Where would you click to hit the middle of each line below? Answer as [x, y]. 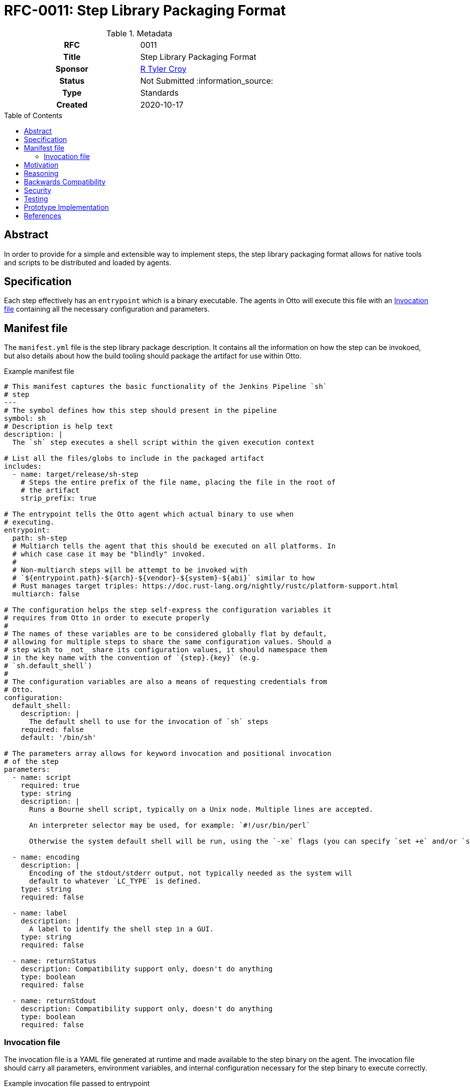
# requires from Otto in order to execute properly [107, 618]
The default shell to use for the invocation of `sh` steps [149, 722]
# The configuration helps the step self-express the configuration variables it [168, 610]
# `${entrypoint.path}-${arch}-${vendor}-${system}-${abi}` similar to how [163, 578]
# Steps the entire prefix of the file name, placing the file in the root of [178, 482]
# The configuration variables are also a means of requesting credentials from [166, 682]
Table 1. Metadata [139, 33]
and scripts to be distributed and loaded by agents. [88, 262]
